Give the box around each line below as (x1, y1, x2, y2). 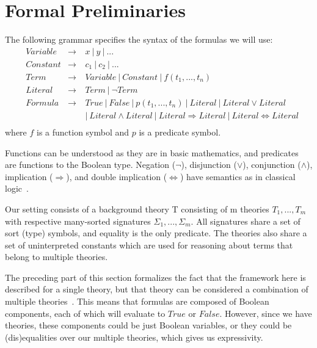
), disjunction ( (181, 158, 237, 171)
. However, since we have (219, 306, 312, 319)
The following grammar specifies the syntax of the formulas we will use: (5, 33, 273, 46)
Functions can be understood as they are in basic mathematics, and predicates (5, 146, 299, 159)
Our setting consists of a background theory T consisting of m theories (5, 202, 269, 215)
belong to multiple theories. (5, 250, 108, 263)
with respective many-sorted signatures (5, 214, 151, 227)
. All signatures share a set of (191, 214, 301, 227)
